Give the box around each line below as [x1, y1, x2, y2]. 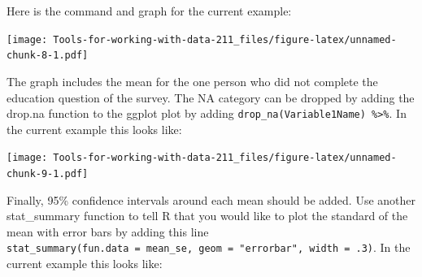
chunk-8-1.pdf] [7, 50, 89, 62]
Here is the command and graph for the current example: [7, 2, 292, 19]
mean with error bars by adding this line [7, 223, 209, 240]
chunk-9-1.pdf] [7, 168, 89, 180]
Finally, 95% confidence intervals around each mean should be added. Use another [7, 191, 416, 208]
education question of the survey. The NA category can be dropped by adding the [7, 89, 415, 106]
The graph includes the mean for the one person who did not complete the [7, 72, 378, 89]
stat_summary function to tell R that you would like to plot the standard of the [7, 207, 408, 224]
